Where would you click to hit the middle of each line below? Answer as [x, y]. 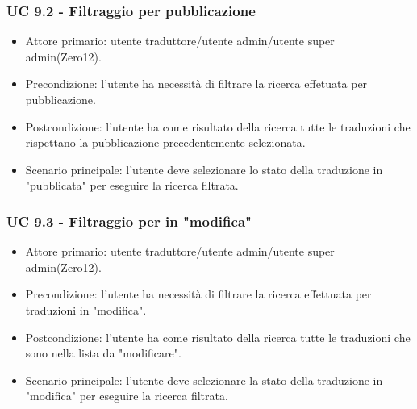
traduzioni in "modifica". [86, 309]
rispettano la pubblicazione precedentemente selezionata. [165, 142]
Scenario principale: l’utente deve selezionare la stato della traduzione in [204, 380]
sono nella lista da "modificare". [103, 353]
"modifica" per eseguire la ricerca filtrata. [127, 396]
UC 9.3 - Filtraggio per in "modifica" [129, 221]
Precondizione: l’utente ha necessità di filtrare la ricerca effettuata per [198, 294]
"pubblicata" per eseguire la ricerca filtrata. [132, 185]
